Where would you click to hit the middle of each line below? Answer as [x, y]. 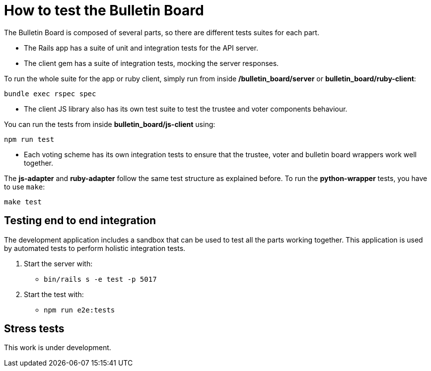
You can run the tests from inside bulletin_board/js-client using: [110, 124]
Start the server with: [58, 263]
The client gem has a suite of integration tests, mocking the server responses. [151, 63]
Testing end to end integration [80, 221]
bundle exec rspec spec [50, 93]
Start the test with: [54, 294]
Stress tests [34, 329]
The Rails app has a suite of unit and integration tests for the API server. [141, 48]
